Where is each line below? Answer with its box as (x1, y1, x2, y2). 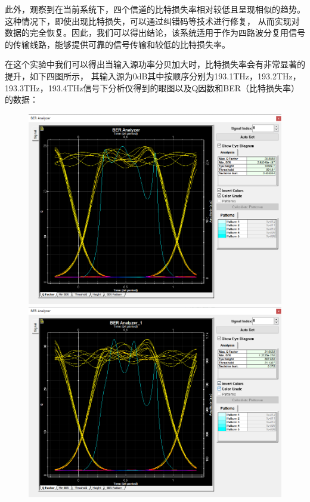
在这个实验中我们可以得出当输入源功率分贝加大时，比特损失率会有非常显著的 (5, 58, 305, 70)
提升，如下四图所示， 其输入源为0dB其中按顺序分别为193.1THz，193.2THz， (5, 69, 301, 82)
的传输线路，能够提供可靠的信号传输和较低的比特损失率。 (5, 38, 230, 50)
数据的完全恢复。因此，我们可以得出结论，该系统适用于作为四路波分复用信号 (5, 26, 305, 39)
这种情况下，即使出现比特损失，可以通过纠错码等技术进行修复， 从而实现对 (5, 14, 300, 27)
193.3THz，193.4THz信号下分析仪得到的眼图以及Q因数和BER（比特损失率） (5, 81, 300, 94)
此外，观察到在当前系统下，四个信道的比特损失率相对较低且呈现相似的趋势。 (5, 3, 305, 15)
